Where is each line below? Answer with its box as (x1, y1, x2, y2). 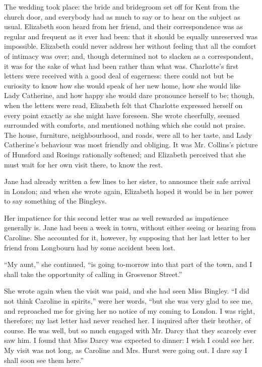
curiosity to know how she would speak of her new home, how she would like (4, 80, 240, 90)
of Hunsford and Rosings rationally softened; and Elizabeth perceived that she (4, 149, 246, 159)
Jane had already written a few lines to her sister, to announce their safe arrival (4, 176, 251, 187)
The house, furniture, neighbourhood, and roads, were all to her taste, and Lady (4, 129, 252, 140)
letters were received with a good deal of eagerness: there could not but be (4, 70, 234, 81)
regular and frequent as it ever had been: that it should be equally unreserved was (4, 31, 258, 41)
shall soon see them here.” (4, 354, 84, 365)
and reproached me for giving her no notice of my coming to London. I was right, (4, 305, 255, 316)
